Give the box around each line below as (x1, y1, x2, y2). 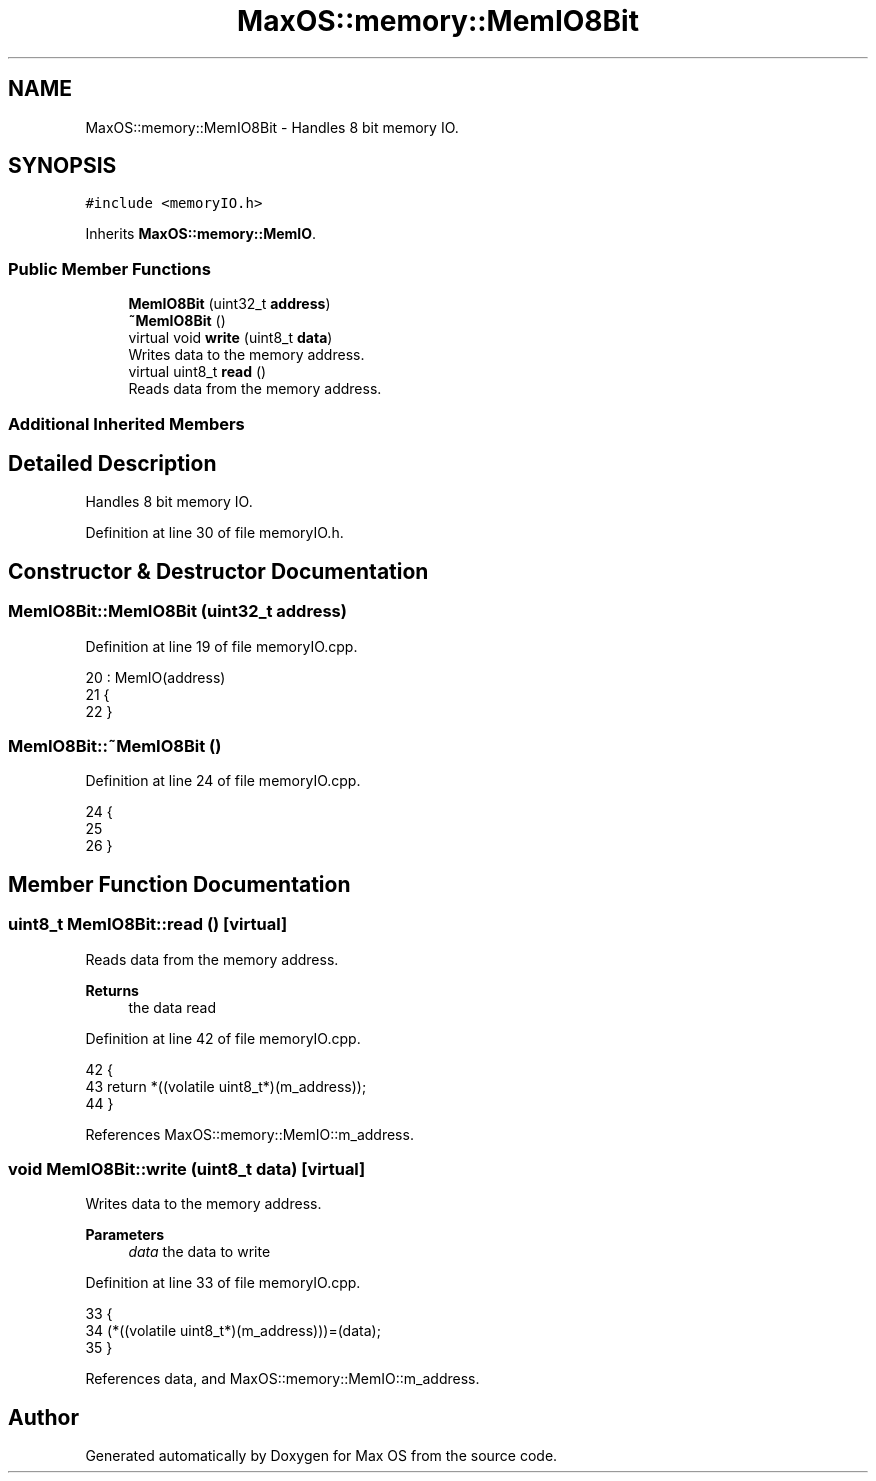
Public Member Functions (8, 258, 211, 279)
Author (8, 1404, 79, 1430)
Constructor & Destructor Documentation (8, 558, 429, 584)
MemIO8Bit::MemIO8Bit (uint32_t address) (8, 601, 347, 622)
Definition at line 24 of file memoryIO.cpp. (85, 772, 361, 790)
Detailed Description (8, 450, 217, 476)
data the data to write (128, 1243, 271, 1261)
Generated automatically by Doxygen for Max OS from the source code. (85, 1447, 558, 1465)
